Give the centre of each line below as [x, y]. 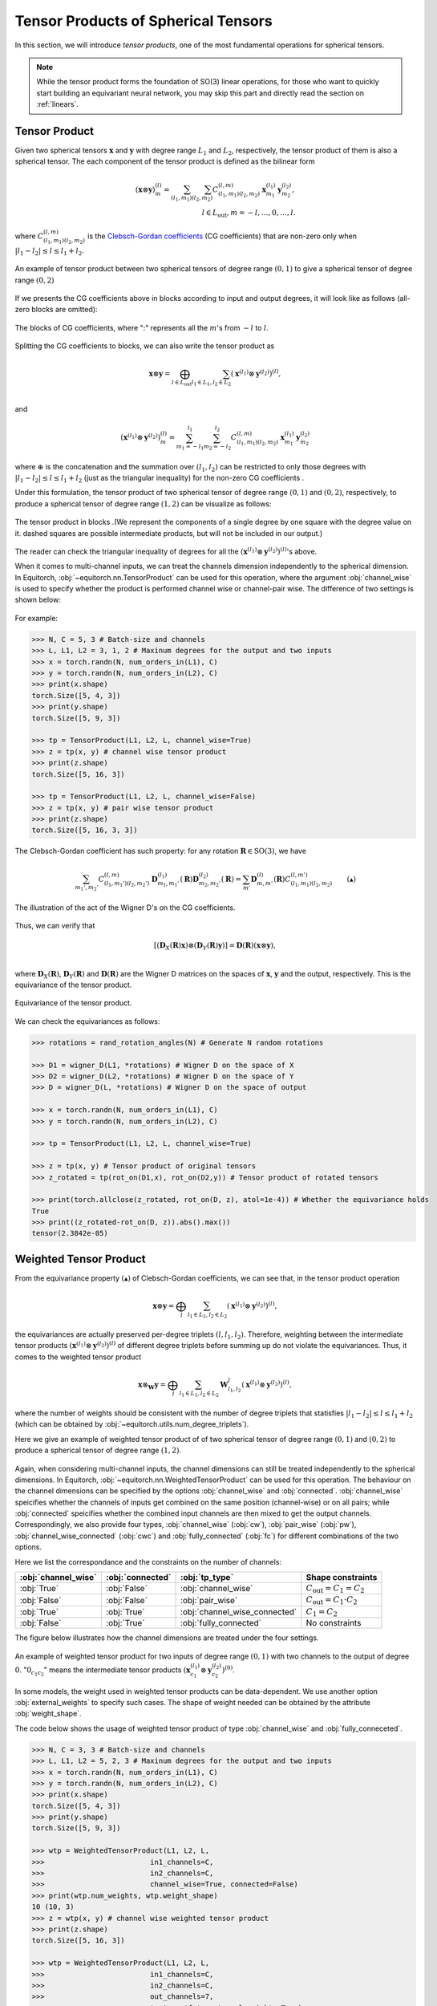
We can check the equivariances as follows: [87, 1021]
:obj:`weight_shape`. [48, 1714]
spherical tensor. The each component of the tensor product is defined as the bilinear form [165, 161]
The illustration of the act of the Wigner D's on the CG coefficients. [125, 908]
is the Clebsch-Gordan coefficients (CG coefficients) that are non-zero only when [222, 236]
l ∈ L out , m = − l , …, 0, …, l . [249, 213]
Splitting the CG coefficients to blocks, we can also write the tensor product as [145, 346]
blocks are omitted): [65, 310]
